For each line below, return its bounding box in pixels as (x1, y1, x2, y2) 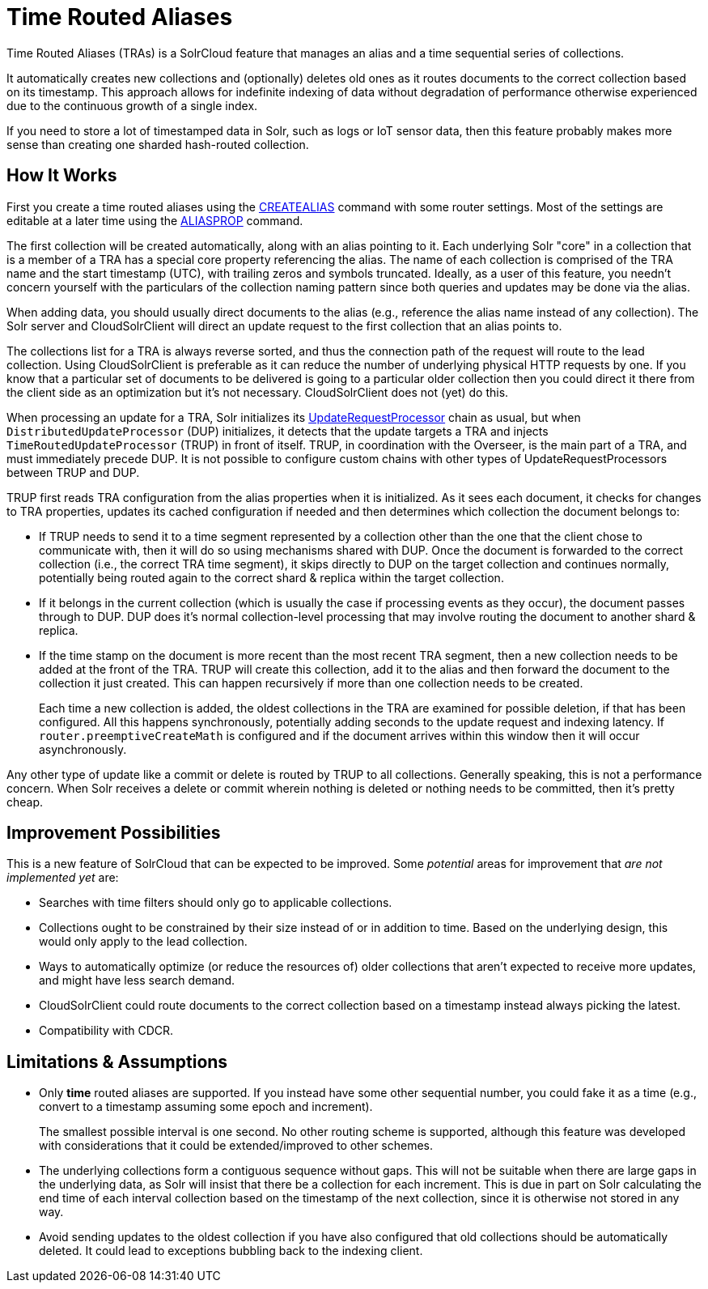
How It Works (6, 165, 117, 186)
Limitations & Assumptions (6, 1051, 228, 1072)
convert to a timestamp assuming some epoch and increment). (39, 1100, 373, 1114)
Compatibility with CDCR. (39, 1023, 174, 1038)
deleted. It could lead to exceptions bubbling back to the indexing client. (39, 1244, 423, 1258)
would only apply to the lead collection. (39, 934, 248, 949)
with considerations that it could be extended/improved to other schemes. (39, 1138, 434, 1153)
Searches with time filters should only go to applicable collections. (39, 895, 392, 910)
